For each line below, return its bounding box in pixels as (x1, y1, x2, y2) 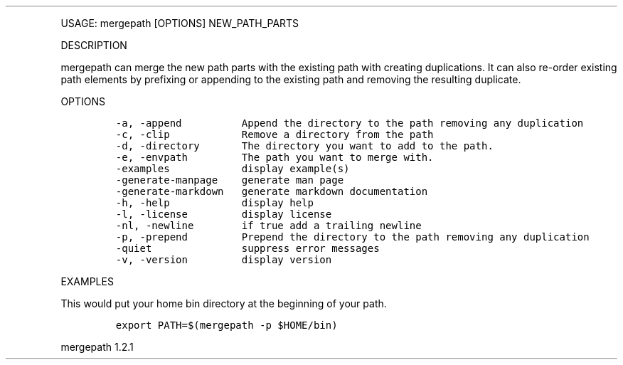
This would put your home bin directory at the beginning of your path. (60, 297, 387, 310)
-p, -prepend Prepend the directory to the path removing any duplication (115, 231, 590, 243)
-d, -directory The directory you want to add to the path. (115, 140, 494, 152)
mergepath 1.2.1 (60, 341, 134, 353)
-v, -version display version (115, 254, 332, 265)
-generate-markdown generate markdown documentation (115, 186, 428, 197)
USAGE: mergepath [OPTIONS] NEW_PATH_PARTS (60, 17, 299, 29)
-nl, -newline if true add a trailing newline (115, 220, 422, 231)
